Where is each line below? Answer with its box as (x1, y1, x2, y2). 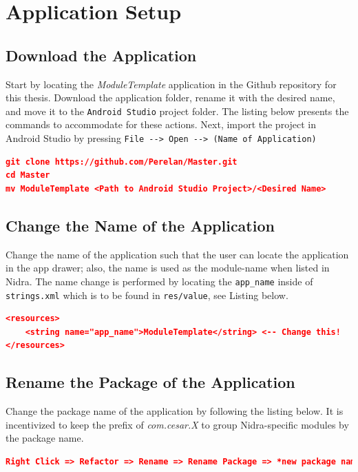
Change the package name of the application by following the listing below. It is (6, 404, 344, 418)
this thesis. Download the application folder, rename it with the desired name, (6, 90, 335, 105)
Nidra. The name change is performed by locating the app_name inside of (6, 274, 313, 288)
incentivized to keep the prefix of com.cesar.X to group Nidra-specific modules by (6, 417, 349, 431)
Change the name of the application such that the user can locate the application (6, 247, 349, 261)
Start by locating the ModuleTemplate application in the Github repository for (6, 76, 337, 91)
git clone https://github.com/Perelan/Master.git (6, 156, 238, 167)
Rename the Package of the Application (6, 371, 295, 393)
